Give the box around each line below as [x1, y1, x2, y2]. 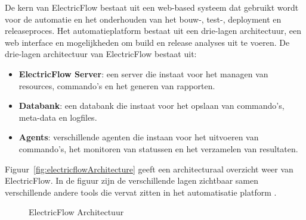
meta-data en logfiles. [18, 111, 97, 123]
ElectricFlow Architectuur [29, 206, 124, 218]
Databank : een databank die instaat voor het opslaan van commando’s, [18, 99, 285, 112]
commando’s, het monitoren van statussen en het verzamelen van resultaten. [18, 142, 298, 155]
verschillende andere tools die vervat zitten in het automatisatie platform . [5, 186, 277, 198]
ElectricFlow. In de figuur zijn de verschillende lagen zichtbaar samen [5, 174, 258, 187]
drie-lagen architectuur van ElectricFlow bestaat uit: [5, 48, 197, 60]
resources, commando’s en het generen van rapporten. [18, 79, 215, 92]
